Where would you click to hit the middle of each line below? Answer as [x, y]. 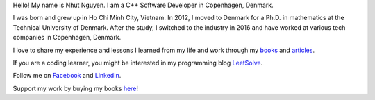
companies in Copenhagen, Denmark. [67, 37]
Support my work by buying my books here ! [76, 88]
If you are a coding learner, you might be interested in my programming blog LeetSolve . [138, 62]
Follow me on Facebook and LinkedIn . [67, 76]
